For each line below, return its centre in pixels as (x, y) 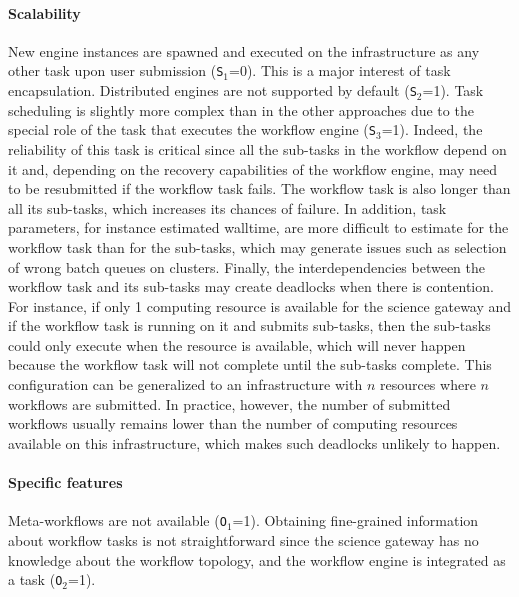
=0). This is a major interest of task (340, 70)
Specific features (65, 482)
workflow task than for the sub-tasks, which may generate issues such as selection (257, 246)
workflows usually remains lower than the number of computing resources (233, 423)
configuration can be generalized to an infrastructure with (185, 384)
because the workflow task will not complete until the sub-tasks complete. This (250, 364)
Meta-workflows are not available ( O (117, 520)
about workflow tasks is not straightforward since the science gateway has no (243, 539)
